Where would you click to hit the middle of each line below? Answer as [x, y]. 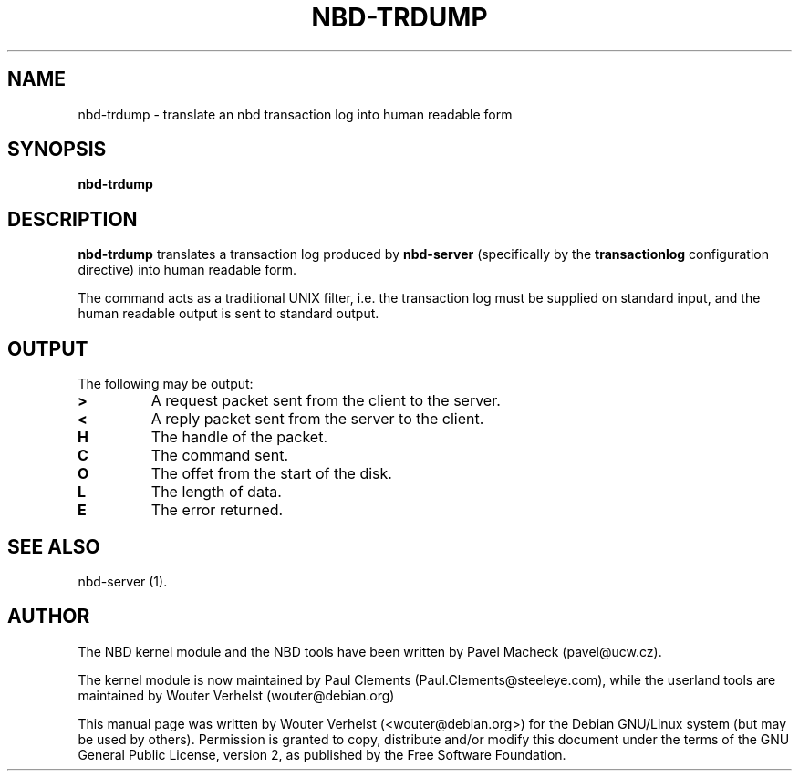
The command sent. [219, 456]
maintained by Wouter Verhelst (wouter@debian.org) [236, 695]
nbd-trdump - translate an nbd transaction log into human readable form [295, 114]
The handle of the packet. [239, 437]
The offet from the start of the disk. [271, 474]
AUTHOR [49, 617]
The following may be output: [166, 384]
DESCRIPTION [73, 219]
